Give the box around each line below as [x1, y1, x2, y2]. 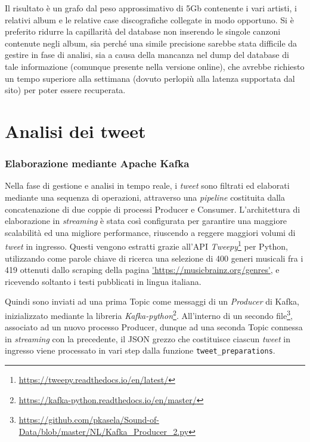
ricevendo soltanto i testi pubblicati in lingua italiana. [5, 275, 201, 287]
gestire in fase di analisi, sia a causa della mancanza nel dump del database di [5, 48, 289, 61]
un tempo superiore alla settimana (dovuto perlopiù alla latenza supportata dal [5, 72, 295, 84]
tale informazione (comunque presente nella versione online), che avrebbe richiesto [5, 60, 305, 72]
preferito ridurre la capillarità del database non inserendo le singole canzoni [5, 25, 281, 38]
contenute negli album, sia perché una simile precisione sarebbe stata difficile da [5, 36, 297, 49]
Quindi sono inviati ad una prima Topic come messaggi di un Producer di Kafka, [5, 295, 300, 308]
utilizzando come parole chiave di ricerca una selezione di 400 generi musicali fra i [5, 251, 303, 264]
